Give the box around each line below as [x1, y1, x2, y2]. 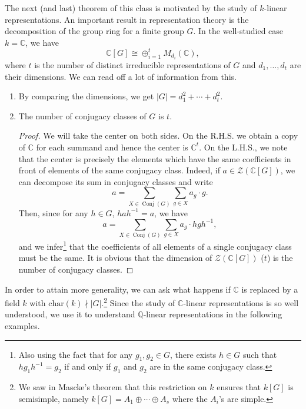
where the [172, 392, 208, 404]
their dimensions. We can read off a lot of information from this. [5, 70, 237, 82]
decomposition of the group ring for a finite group [5, 25, 184, 37]
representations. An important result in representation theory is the [5, 13, 249, 25]
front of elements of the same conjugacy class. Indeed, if [18, 164, 220, 176]
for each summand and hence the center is [36, 140, 188, 153]
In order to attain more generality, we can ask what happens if [5, 283, 231, 295]
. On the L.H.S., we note [199, 140, 288, 153]
